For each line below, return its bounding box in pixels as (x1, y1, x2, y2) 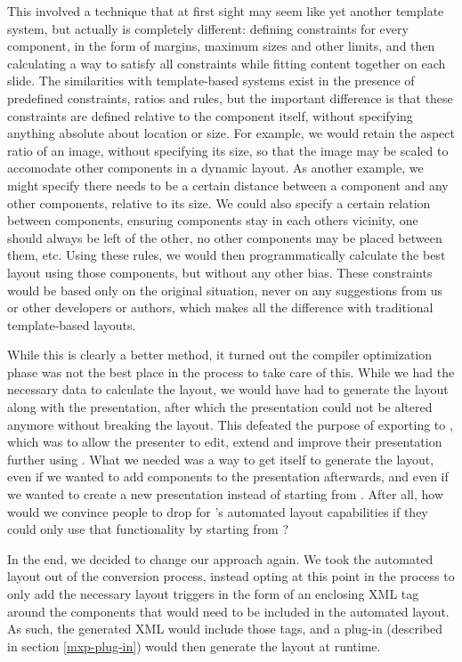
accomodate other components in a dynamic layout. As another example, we (7, 158, 424, 177)
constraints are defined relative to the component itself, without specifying (7, 106, 413, 125)
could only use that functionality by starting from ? (7, 520, 289, 538)
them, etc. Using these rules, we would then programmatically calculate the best (7, 246, 446, 264)
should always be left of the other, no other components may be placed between (7, 228, 442, 246)
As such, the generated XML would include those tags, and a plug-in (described (7, 619, 443, 638)
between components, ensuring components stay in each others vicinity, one (7, 211, 418, 230)
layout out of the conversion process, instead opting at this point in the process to (7, 567, 455, 585)
